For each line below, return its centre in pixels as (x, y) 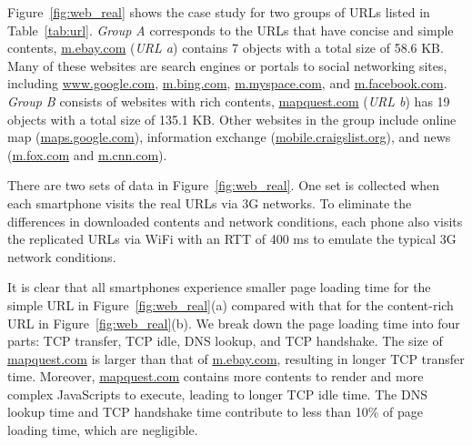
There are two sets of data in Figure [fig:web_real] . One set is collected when (224, 185)
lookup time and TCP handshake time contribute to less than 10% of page (216, 412)
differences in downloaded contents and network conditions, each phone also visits (235, 221)
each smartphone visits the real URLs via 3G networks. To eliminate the (210, 202)
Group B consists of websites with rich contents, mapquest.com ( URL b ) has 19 (229, 101)
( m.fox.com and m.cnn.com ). (87, 154)
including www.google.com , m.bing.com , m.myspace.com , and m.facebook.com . (227, 83)
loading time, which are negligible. (103, 430)
